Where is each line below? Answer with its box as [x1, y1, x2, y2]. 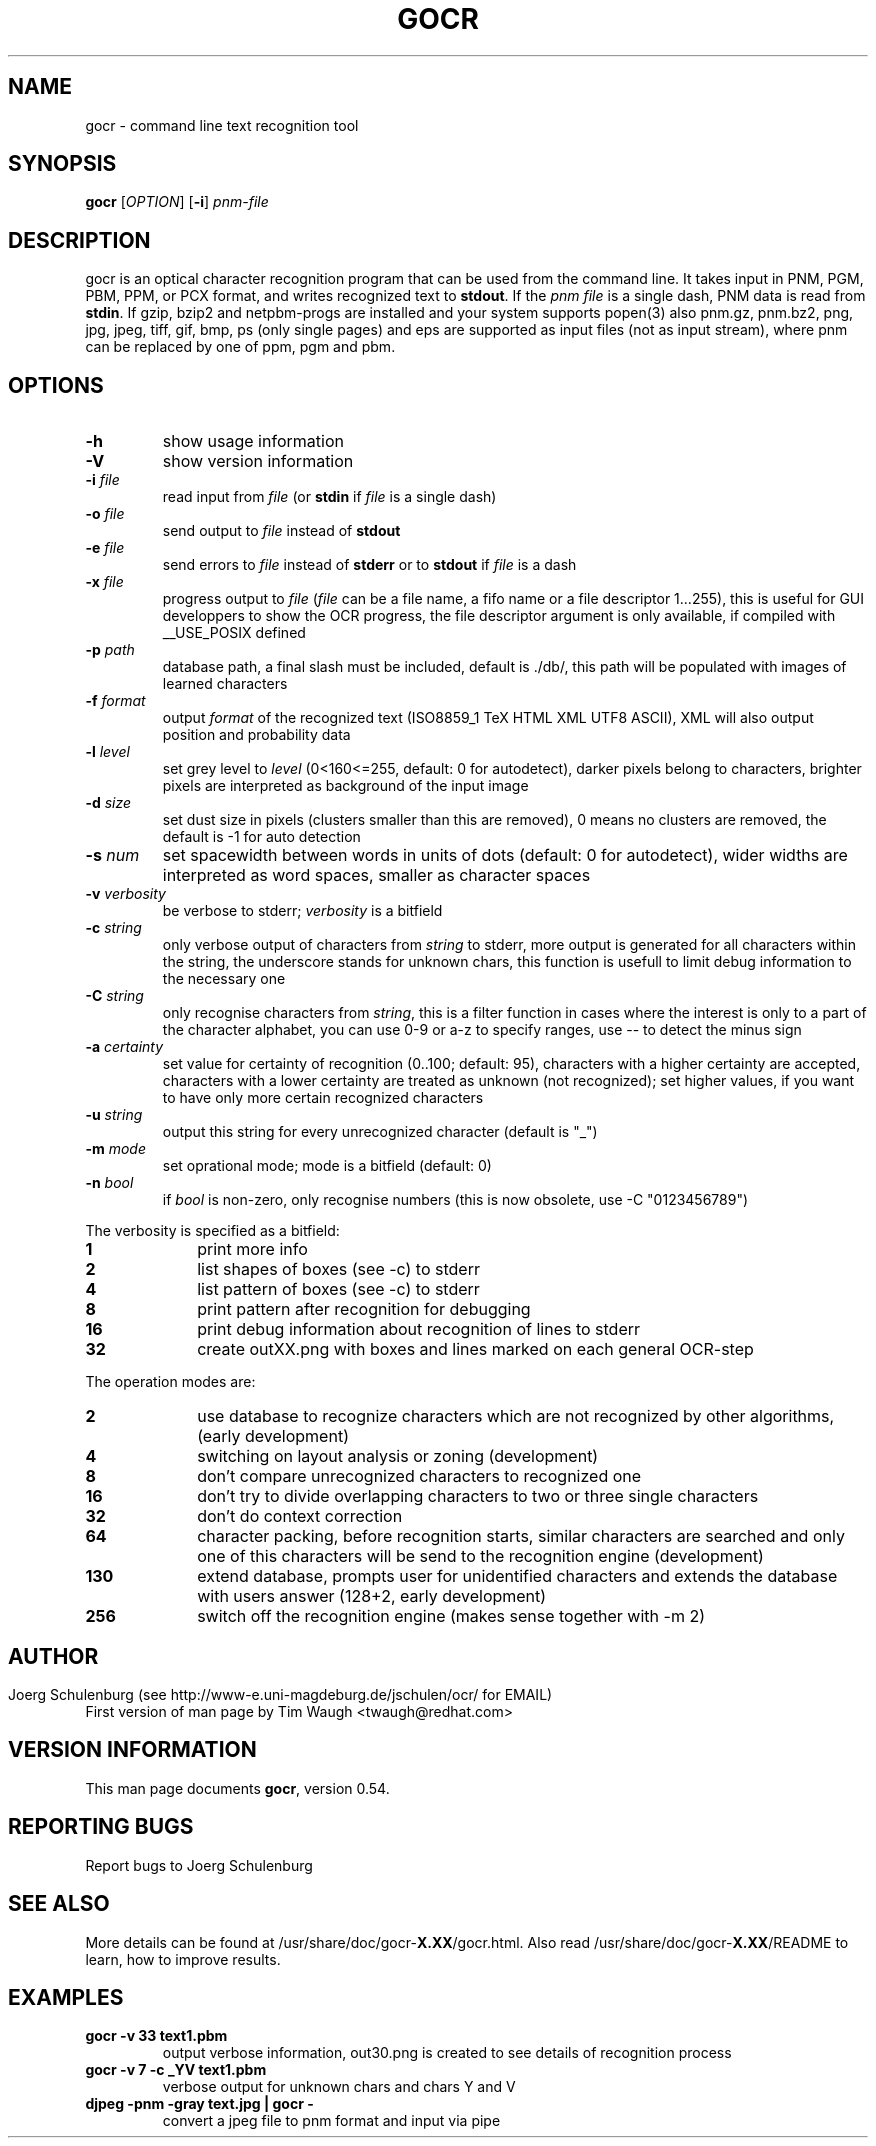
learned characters [162, 675, 288, 693]
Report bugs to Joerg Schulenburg [85, 1856, 313, 1874]
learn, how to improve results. [85, 1950, 281, 1968]
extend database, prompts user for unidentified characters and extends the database [197, 1566, 838, 1587]
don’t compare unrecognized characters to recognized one [197, 1466, 642, 1487]
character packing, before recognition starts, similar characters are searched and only [197, 1526, 845, 1547]
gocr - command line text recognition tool [85, 116, 359, 134]
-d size [85, 794, 132, 812]
